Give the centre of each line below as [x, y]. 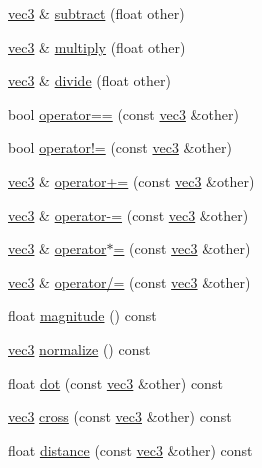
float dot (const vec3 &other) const [115, 382]
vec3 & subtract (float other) [96, 13]
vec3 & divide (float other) [90, 80]
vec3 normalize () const [79, 348]
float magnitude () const [82, 315]
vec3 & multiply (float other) [97, 46]
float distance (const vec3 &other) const [130, 449]
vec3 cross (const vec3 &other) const [120, 416]
